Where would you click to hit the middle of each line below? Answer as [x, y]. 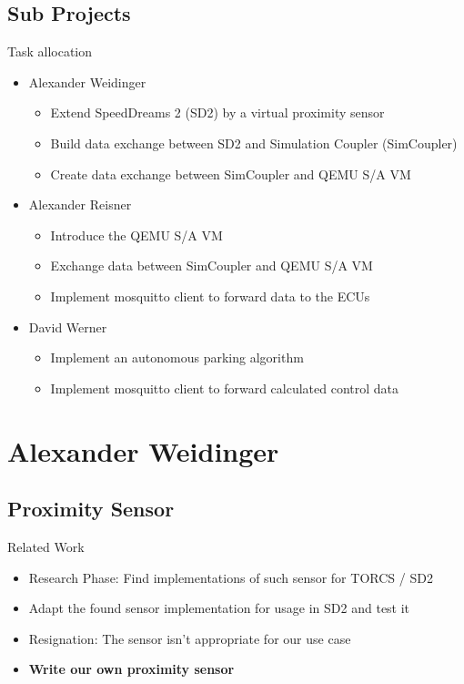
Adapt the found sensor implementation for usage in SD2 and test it [219, 608]
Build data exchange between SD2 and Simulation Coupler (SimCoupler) [254, 143]
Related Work [46, 546]
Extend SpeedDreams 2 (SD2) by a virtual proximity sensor [217, 112]
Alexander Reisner [80, 204]
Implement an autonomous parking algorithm [177, 357]
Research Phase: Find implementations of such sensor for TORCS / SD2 [231, 577]
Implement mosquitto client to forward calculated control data [225, 388]
